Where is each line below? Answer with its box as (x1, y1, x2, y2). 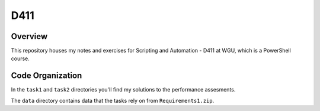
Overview (11, 31, 48, 41)
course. (11, 55, 30, 62)
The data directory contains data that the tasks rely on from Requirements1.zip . (11, 97, 215, 104)
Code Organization (11, 71, 82, 81)
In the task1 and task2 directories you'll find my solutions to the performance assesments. (11, 86, 236, 93)
